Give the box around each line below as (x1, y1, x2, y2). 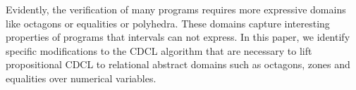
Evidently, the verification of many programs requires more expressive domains (6, 2, 346, 16)
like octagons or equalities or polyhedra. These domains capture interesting (6, 15, 330, 30)
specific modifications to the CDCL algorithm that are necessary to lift (6, 43, 312, 58)
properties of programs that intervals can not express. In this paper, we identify (6, 30, 350, 44)
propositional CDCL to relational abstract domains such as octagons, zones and (6, 57, 350, 72)
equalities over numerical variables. (6, 70, 156, 85)
